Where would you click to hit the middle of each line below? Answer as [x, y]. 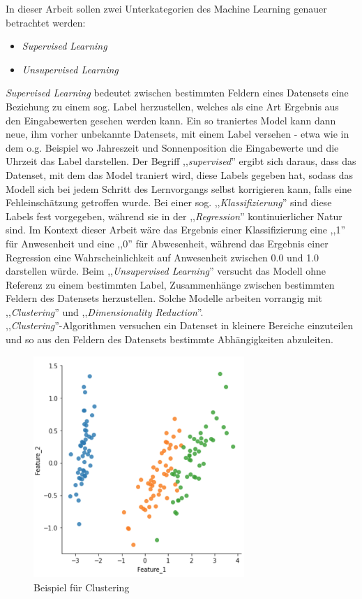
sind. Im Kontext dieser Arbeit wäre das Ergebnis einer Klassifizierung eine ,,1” [175, 230]
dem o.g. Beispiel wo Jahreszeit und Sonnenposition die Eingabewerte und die [172, 147]
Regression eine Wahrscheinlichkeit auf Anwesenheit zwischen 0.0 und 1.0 [163, 257]
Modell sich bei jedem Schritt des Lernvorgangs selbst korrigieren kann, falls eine [179, 188]
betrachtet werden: [46, 22]
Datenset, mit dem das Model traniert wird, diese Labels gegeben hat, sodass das [180, 174]
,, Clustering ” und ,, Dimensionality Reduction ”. [105, 311]
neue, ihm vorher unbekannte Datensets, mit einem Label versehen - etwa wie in [178, 134]
